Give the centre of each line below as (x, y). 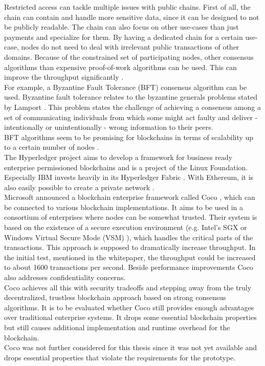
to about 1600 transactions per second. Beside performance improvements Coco (129, 267)
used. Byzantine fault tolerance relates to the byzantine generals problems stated (131, 97)
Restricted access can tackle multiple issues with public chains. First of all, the (127, 7)
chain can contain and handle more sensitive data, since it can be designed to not (132, 17)
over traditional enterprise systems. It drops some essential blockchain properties (130, 317)
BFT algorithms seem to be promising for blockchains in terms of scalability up (129, 137)
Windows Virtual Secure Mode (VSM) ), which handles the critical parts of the (129, 237)
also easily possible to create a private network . (79, 187)
